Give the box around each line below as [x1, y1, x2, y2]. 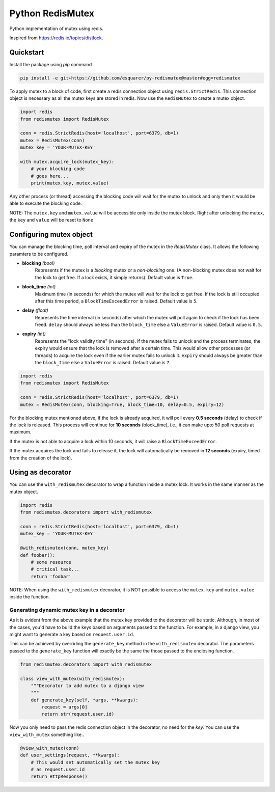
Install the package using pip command [9, 61, 92, 67]
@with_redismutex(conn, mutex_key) [20, 545, 109, 551]
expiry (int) [22, 331, 46, 337]
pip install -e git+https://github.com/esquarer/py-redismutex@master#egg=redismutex [20, 75, 240, 81]
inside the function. [9, 594, 50, 600]
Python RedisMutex [9, 8, 94, 19]
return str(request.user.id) [41, 711, 115, 717]
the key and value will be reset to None [9, 217, 94, 223]
